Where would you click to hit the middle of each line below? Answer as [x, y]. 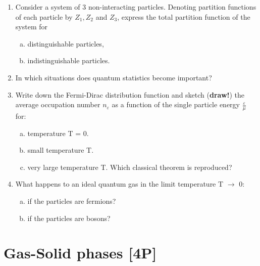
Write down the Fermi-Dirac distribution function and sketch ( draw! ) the [130, 94]
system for [31, 27]
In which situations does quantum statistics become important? [114, 77]
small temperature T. [61, 150]
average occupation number [58, 104]
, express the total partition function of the [184, 16]
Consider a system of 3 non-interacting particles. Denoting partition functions [136, 7]
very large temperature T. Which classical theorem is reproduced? [130, 167]
